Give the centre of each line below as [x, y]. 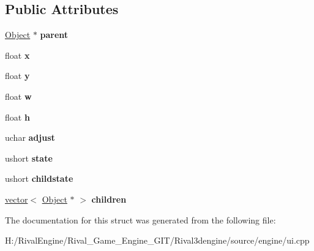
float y [17, 76]
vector [17, 199]
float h [17, 117]
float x [17, 55]
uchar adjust [30, 137]
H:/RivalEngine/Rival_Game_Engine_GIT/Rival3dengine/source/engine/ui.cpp [157, 240]
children [109, 199]
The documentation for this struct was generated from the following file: [140, 219]
